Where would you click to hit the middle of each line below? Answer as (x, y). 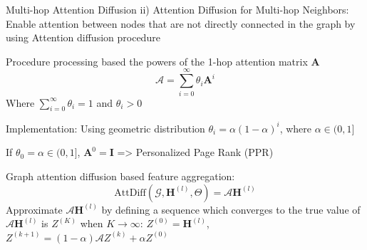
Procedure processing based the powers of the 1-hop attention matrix (157, 61)
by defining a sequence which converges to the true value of (231, 209)
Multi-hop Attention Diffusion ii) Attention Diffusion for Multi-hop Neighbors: (177, 9)
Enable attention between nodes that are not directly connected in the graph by (181, 23)
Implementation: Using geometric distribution (105, 128)
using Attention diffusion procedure (83, 37)
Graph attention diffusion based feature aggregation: (120, 176)
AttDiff (130, 193)
